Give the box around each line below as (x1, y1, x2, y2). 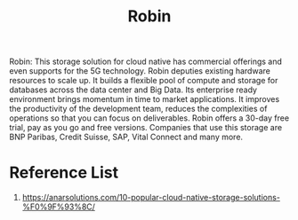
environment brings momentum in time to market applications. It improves (9, 94, 280, 105)
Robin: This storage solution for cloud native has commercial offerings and (9, 56, 283, 67)
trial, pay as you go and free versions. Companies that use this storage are (9, 122, 283, 133)
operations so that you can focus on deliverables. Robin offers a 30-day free (9, 113, 290, 123)
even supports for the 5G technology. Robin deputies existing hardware (9, 66, 271, 76)
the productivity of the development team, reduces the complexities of (9, 104, 268, 114)
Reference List (9, 162, 118, 183)
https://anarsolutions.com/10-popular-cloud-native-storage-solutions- (21, 192, 280, 203)
